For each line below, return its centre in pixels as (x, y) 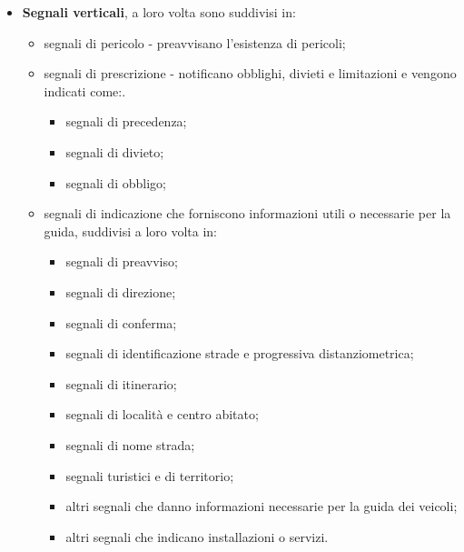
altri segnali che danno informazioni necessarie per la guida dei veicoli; (262, 506)
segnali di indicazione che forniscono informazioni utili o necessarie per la (247, 213)
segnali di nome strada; (130, 444)
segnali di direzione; (121, 291)
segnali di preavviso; (122, 261)
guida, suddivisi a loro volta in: (130, 231)
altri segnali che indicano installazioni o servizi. (197, 536)
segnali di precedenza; (126, 121)
